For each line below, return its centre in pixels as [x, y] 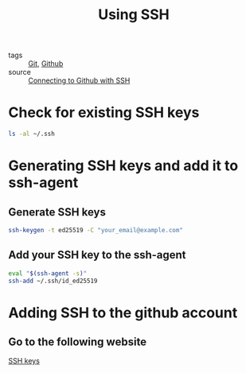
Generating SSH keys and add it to [123, 166]
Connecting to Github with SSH [79, 80]
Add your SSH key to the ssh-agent [97, 255]
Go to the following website [78, 342]
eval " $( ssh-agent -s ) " [48, 273]
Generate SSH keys [57, 212]
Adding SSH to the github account [123, 313]
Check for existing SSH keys [104, 113]
